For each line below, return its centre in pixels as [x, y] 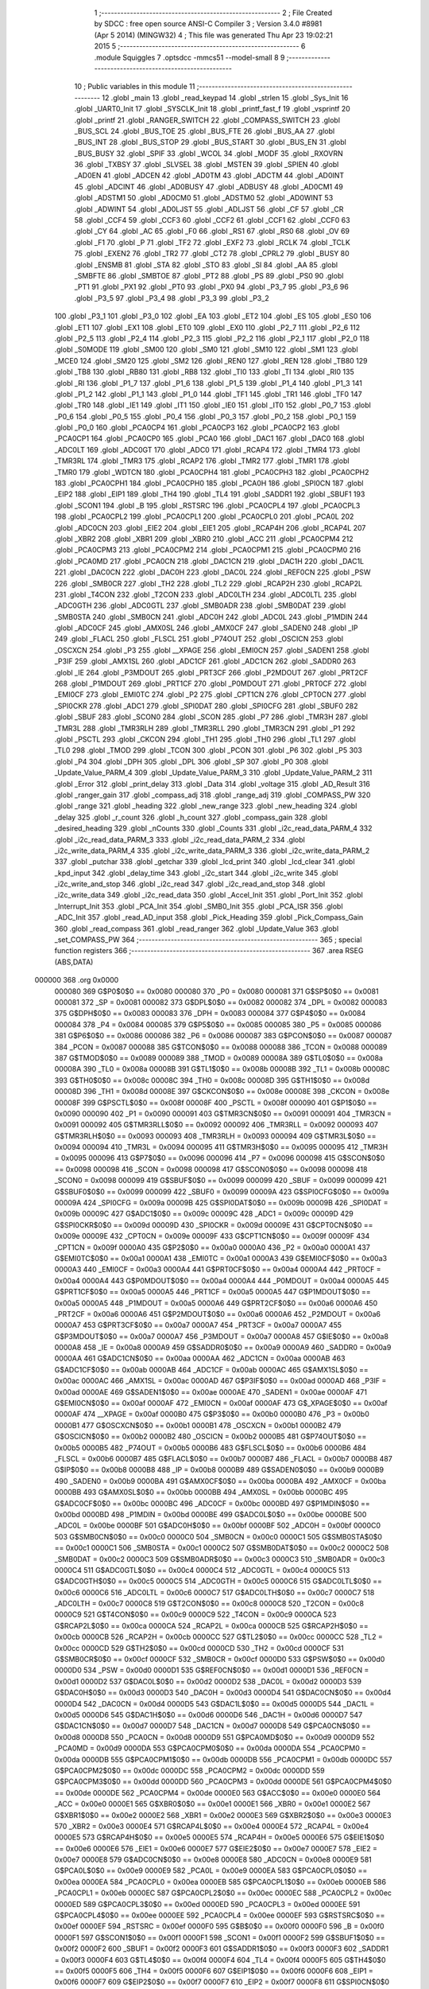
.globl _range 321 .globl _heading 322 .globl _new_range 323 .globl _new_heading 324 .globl [206, 806]
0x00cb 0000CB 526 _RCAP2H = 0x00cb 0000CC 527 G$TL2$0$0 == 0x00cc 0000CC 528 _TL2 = [218, 1637]
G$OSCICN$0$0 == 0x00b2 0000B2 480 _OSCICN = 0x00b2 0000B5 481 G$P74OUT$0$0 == [211, 1437]
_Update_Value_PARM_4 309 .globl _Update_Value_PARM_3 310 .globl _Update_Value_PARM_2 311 [213, 773]
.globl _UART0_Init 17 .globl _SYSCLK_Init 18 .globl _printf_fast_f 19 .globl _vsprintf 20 [213, 109]
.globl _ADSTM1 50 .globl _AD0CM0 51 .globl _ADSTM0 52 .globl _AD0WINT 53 [204, 198]
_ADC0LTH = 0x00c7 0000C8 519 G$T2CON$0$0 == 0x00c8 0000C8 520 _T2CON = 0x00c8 [209, 1604]
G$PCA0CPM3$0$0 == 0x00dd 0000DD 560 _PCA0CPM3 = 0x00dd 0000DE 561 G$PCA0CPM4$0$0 [223, 1781]
